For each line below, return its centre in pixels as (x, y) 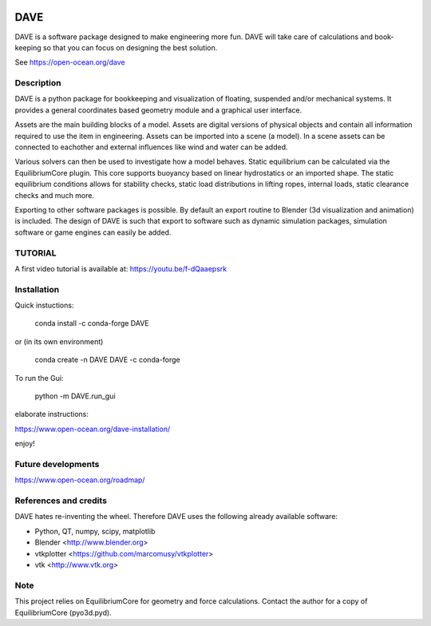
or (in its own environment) (59, 341)
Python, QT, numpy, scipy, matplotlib (95, 531)
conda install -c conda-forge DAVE (92, 323)
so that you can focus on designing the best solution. (130, 47)
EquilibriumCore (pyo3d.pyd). (63, 612)
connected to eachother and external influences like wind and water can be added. (151, 147)
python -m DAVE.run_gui (75, 396)
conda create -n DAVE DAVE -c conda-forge (107, 360)
